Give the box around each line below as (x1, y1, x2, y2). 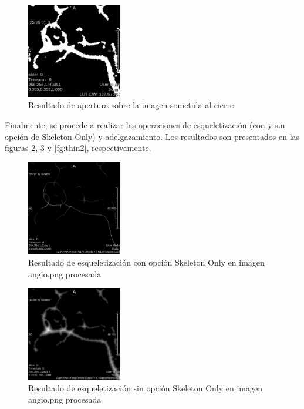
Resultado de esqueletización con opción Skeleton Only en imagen (28, 256, 265, 268)
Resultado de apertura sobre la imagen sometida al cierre (28, 99, 234, 111)
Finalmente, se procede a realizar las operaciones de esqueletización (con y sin (5, 119, 285, 131)
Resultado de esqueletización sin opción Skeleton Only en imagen (28, 381, 263, 394)
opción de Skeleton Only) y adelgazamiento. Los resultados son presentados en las (5, 130, 300, 142)
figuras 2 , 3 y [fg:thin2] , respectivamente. (5, 142, 151, 154)
